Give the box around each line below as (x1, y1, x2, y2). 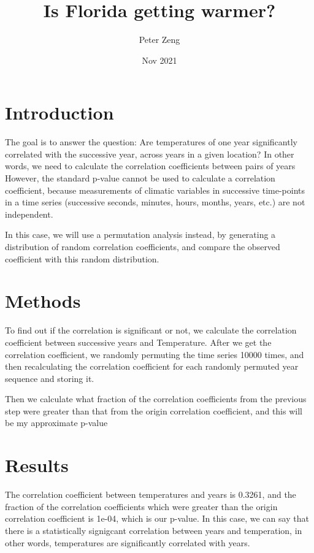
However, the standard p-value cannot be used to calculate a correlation (5, 172, 275, 185)
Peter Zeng (139, 33, 180, 46)
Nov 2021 (142, 53, 177, 66)
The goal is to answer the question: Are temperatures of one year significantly (5, 135, 297, 148)
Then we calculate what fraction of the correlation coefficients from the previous (5, 392, 307, 405)
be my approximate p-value (5, 416, 108, 429)
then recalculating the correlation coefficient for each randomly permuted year (5, 360, 299, 373)
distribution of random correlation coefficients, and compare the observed (5, 240, 280, 253)
